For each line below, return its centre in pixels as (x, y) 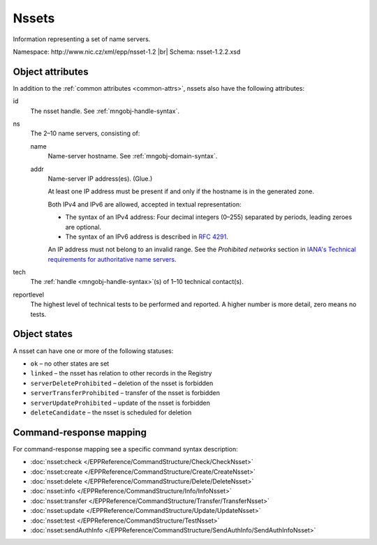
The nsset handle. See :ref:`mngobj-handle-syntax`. (105, 111)
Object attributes (51, 72)
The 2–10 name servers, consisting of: (85, 133)
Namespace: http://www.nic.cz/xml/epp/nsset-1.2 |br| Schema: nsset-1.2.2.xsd (127, 52)
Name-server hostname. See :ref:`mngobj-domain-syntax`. (133, 156)
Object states (43, 334)
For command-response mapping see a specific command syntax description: (125, 449)
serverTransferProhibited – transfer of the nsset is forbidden (125, 393)
